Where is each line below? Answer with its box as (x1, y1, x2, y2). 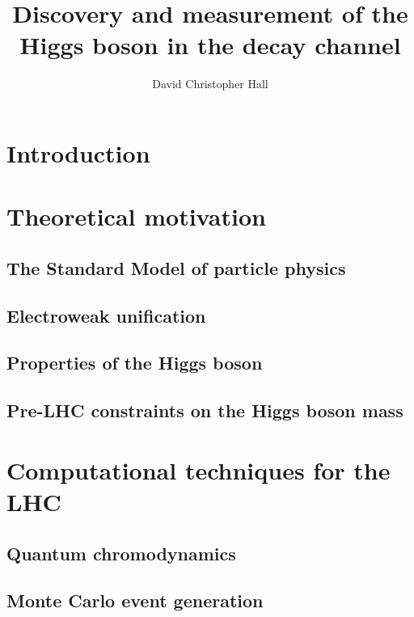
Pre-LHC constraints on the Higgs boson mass (6, 398, 403, 423)
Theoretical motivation (6, 200, 266, 233)
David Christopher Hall (152, 75, 268, 92)
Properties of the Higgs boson (6, 350, 263, 375)
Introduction (6, 136, 150, 169)
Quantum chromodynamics (6, 540, 236, 565)
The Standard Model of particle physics (6, 255, 346, 280)
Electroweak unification (6, 302, 206, 328)
